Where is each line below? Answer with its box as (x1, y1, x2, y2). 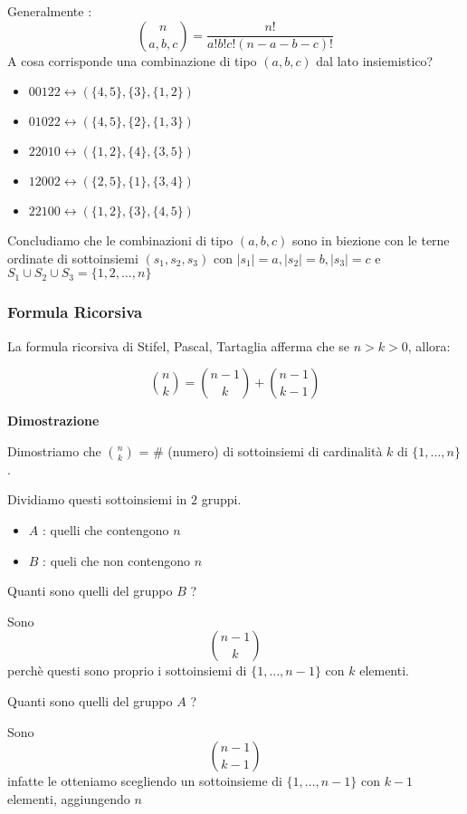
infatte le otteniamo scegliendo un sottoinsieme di (7, 771, 282, 790)
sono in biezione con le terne (292, 231, 450, 250)
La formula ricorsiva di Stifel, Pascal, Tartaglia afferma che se (7, 336, 350, 355)
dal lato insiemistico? (316, 51, 434, 70)
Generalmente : (7, 2, 92, 20)
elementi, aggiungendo (7, 789, 130, 808)
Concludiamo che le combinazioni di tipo (7, 231, 233, 250)
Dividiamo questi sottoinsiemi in (7, 490, 187, 509)
